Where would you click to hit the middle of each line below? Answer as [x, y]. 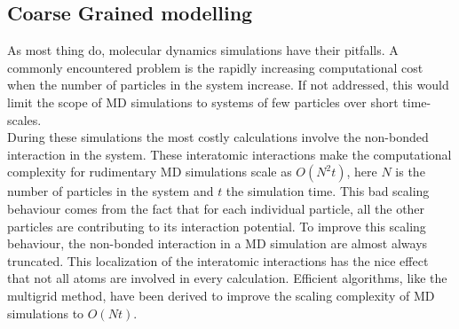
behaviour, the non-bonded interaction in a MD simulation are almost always [218, 243]
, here [362, 172]
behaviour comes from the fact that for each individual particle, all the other [216, 208]
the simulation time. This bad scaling [328, 191]
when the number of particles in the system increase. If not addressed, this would [228, 85]
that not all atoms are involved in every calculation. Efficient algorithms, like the [227, 278]
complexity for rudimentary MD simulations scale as [150, 172]
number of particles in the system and [111, 191]
